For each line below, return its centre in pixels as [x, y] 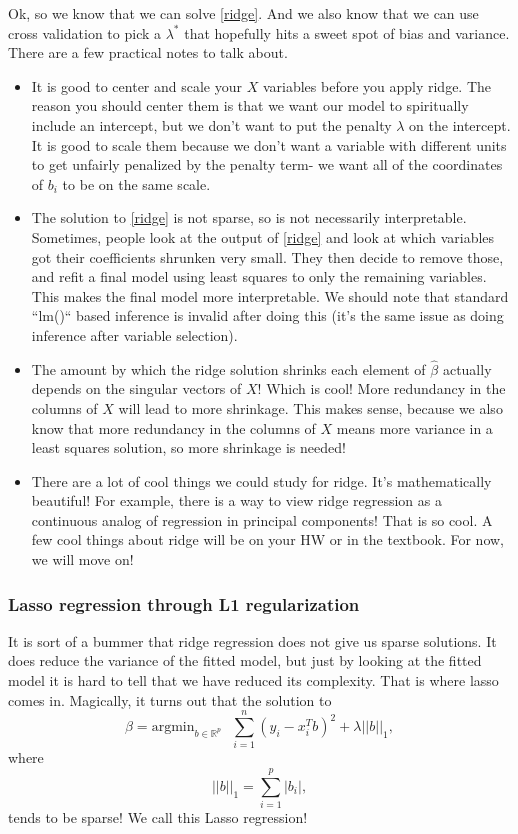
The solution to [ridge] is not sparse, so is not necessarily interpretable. [249, 217]
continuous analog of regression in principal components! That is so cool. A [262, 519]
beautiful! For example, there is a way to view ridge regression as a [236, 500]
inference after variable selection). [134, 334]
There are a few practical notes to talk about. [148, 52]
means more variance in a [414, 427]
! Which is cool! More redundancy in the [381, 388]
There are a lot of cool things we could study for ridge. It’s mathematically [261, 480]
